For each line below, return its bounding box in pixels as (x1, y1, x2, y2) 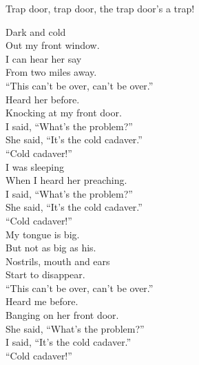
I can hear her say (6, 51, 82, 65)
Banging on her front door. (6, 308, 119, 322)
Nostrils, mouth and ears (6, 253, 110, 268)
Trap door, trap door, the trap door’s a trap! (6, 1, 195, 15)
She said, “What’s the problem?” (6, 321, 145, 335)
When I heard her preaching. (6, 173, 127, 187)
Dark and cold (6, 24, 66, 39)
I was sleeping (6, 159, 64, 174)
